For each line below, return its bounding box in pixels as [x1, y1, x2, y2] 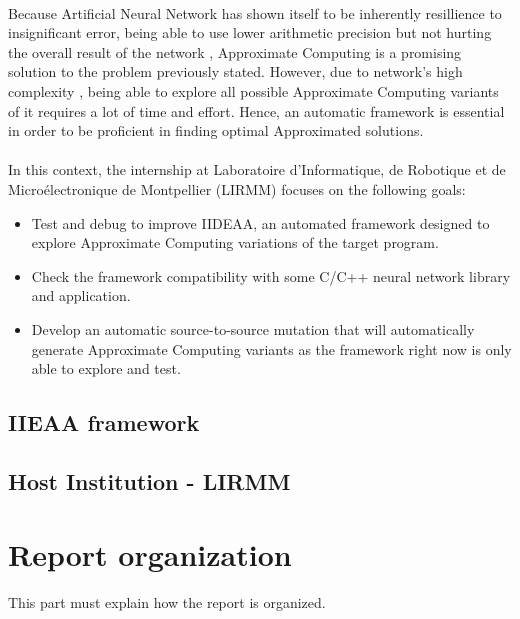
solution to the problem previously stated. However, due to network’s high [8, 61, 463, 82]
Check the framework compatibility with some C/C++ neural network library [31, 265, 511, 286]
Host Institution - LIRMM [8, 465, 291, 496]
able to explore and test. [31, 358, 181, 379]
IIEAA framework [8, 407, 200, 438]
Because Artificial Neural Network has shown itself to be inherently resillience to [8, 2, 502, 23]
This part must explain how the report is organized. [8, 592, 326, 613]
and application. [31, 285, 131, 306]
